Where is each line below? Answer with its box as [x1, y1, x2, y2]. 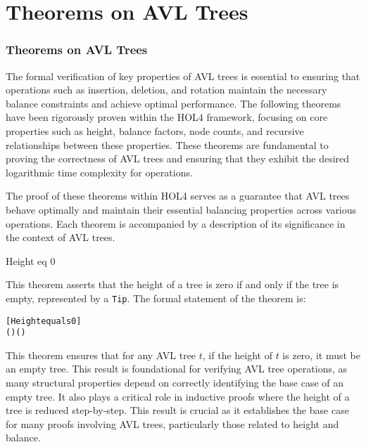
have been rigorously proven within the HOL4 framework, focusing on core [6, 110, 328, 124]
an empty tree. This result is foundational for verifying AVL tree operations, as [6, 361, 348, 376]
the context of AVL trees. [6, 230, 115, 245]
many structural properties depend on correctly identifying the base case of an [6, 375, 344, 390]
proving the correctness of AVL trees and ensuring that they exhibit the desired [6, 151, 350, 166]
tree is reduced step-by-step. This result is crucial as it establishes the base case [6, 403, 349, 417]
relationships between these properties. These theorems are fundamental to [6, 137, 329, 152]
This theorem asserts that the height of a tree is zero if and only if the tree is [6, 277, 339, 292]
